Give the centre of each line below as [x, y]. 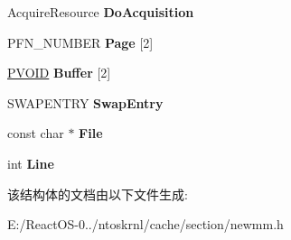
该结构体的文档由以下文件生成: [98, 194]
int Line [31, 163]
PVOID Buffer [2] [59, 73]
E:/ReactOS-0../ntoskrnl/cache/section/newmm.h [145, 224]
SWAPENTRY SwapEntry [85, 102]
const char [36, 133]
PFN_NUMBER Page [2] [80, 42]
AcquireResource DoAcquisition [101, 12]
